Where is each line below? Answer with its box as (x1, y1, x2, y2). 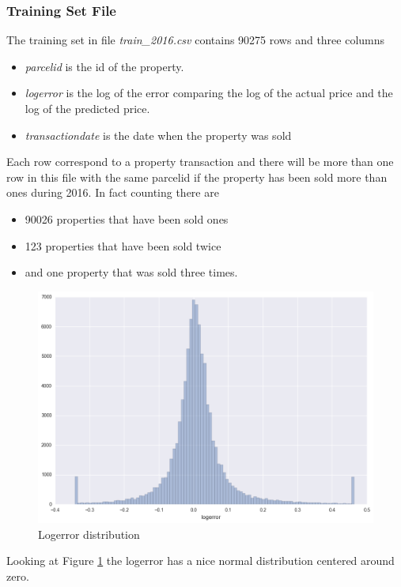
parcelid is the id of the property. (25, 58, 184, 74)
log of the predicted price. (25, 100, 150, 116)
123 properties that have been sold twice (25, 237, 221, 254)
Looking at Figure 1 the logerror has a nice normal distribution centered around (6, 552, 395, 569)
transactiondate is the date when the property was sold (25, 126, 292, 143)
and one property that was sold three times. (25, 264, 238, 280)
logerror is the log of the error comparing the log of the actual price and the (25, 85, 393, 101)
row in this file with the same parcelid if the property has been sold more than (6, 168, 388, 185)
